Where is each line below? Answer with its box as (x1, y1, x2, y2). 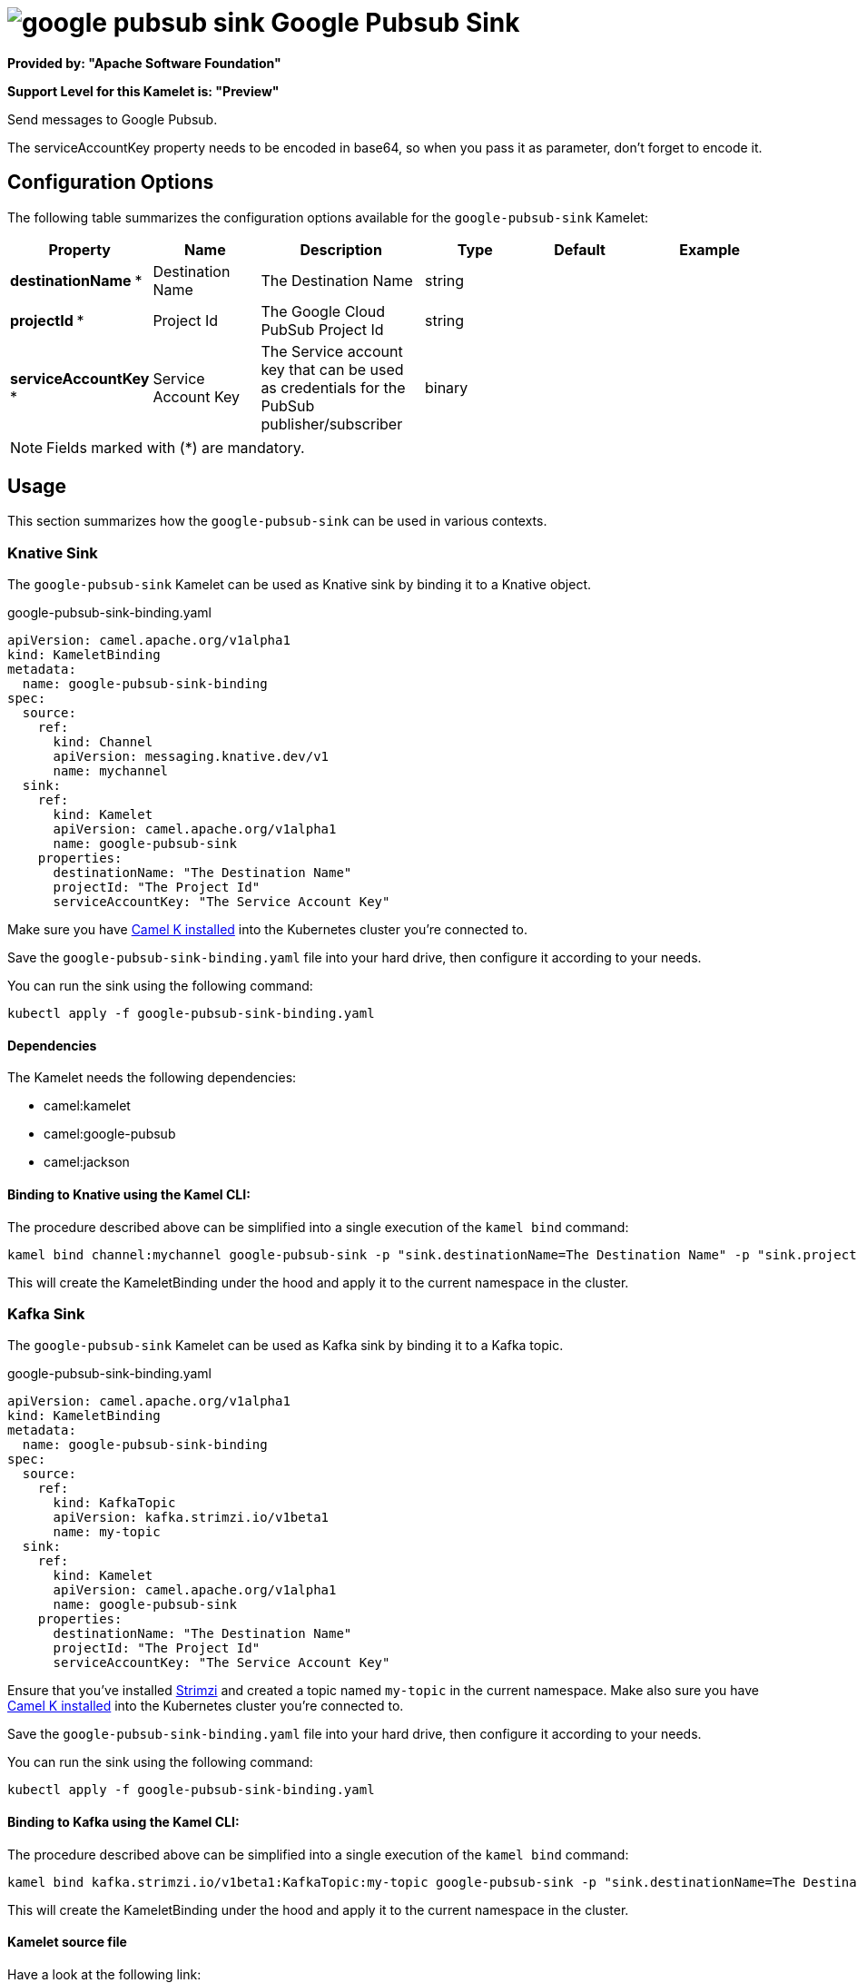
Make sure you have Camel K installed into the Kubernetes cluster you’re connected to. (7, 922, 527, 938)
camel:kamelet (44, 1098, 131, 1114)
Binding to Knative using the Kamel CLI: (7, 1187, 251, 1203)
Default (554, 240, 606, 259)
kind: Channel (53, 735, 153, 750)
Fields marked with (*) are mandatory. (46, 438, 305, 457)
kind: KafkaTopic (53, 1495, 176, 1511)
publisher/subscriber (261, 414, 403, 433)
